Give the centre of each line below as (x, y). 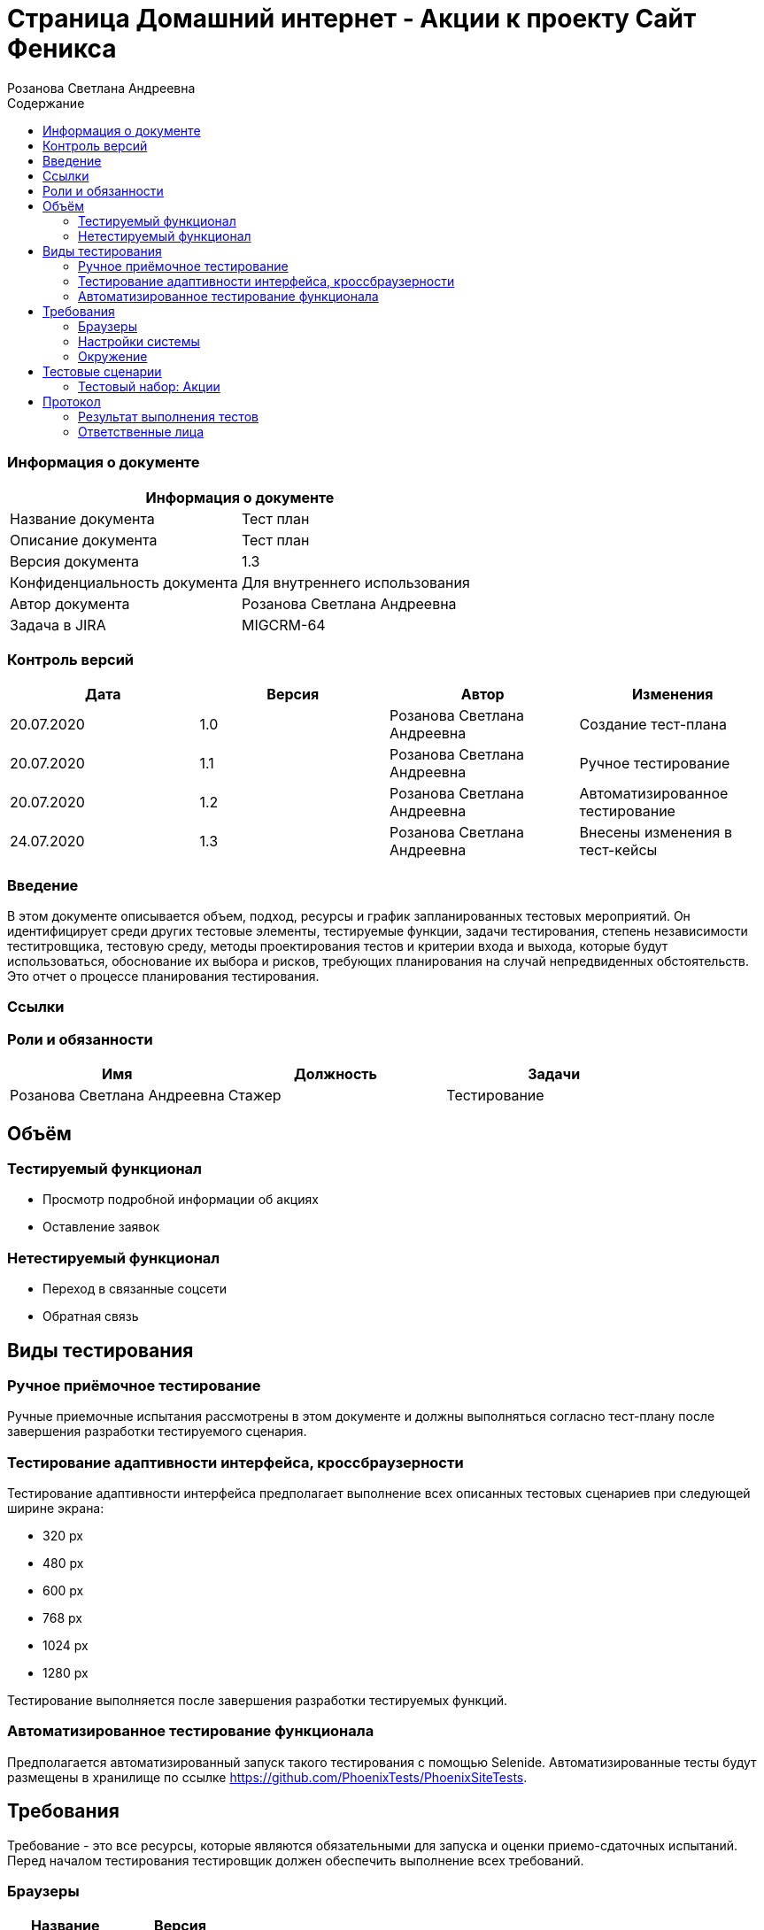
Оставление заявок (101, 1227)
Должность (336, 1074)
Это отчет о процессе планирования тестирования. (163, 976)
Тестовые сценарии (102, 371)
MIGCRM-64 (283, 625)
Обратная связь (91, 1316)
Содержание (46, 103)
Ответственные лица (141, 431)
